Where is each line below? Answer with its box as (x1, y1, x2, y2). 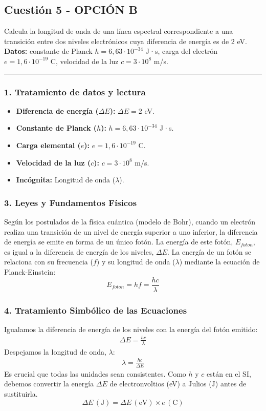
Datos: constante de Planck (4, 46, 93, 56)
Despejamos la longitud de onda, (4, 346, 106, 357)
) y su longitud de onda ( (96, 256, 175, 267)
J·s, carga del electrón (145, 46, 218, 56)
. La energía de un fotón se (167, 246, 252, 257)
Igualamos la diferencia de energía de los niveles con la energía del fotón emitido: (4, 323, 258, 334)
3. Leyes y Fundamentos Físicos (4, 196, 137, 209)
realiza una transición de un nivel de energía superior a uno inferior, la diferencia (4, 226, 258, 237)
